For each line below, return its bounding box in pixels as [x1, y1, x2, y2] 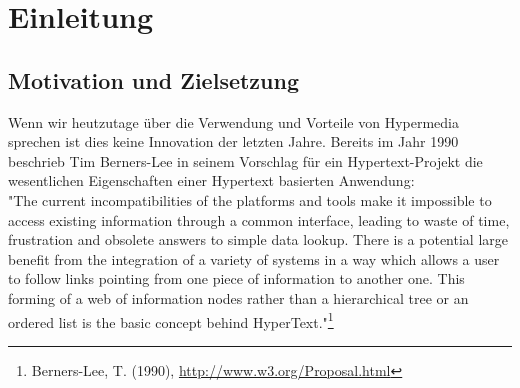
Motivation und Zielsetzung [8, 64, 300, 95]
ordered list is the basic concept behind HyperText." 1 [8, 308, 334, 332]
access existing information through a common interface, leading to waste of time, [8, 209, 510, 230]
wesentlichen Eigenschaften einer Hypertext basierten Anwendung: [8, 170, 415, 191]
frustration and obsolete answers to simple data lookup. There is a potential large [8, 229, 508, 250]
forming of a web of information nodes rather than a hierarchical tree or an [8, 287, 469, 308]
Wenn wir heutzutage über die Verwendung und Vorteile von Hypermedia [8, 111, 459, 132]
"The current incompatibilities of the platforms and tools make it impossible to [8, 189, 492, 210]
